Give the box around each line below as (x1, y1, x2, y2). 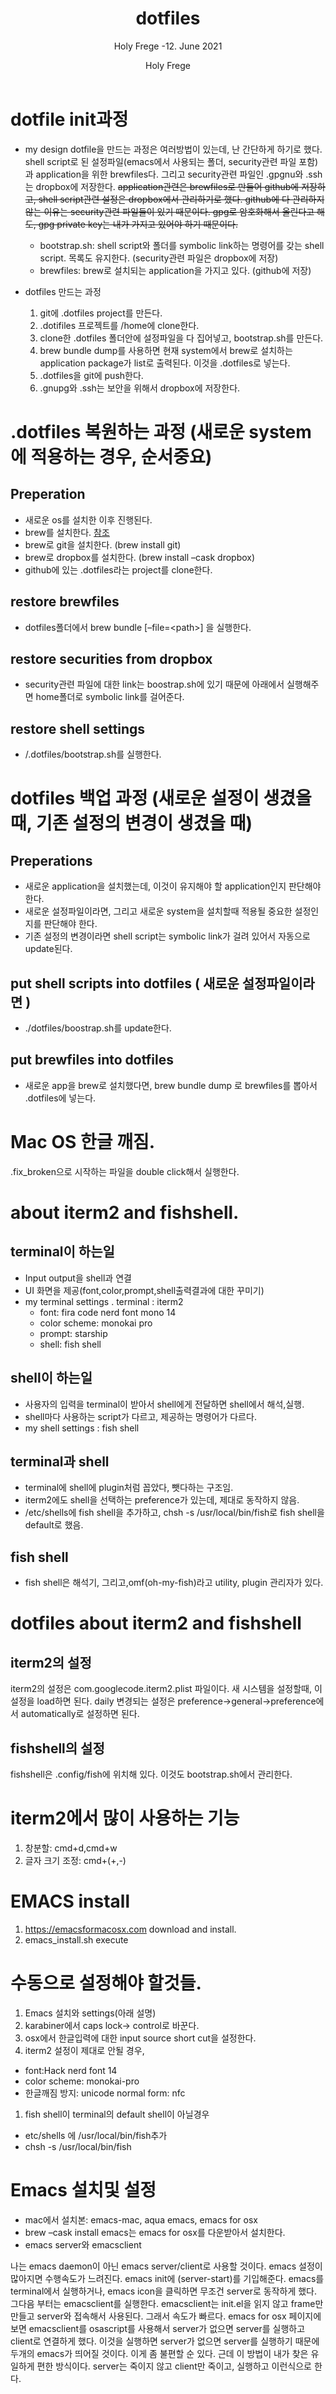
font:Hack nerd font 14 (24, 2064, 118, 2076)
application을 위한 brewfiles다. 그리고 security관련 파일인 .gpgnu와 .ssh (35, 168, 323, 180)
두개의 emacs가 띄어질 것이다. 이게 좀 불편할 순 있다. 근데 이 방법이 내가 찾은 (10, 2347, 309, 2359)
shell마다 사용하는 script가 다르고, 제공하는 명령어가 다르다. (24, 1410, 257, 1422)
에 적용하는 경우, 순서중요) (10, 445, 213, 468)
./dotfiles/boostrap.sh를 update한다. (24, 1022, 172, 1034)
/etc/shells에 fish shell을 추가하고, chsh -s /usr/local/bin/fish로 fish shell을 (24, 1507, 325, 1519)
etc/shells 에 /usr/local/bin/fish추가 (24, 2129, 168, 2141)
